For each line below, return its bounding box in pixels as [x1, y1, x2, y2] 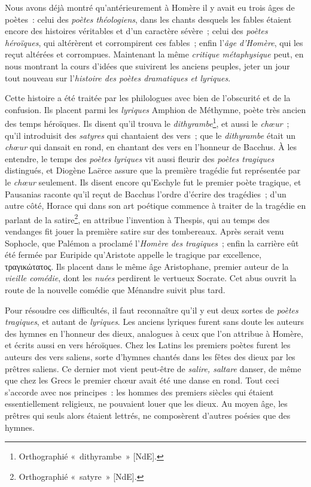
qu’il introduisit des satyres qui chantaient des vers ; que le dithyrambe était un [5, 129, 296, 141]
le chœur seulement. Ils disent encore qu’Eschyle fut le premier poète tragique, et [5, 175, 301, 188]
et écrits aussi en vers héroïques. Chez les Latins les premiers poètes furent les [5, 339, 291, 351]
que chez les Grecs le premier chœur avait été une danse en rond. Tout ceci [5, 374, 279, 386]
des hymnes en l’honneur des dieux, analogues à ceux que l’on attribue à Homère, [5, 327, 303, 339]
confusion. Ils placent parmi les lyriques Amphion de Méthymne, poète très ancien [5, 103, 306, 115]
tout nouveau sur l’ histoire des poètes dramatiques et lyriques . [5, 71, 231, 84]
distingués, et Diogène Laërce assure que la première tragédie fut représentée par [5, 164, 301, 176]
